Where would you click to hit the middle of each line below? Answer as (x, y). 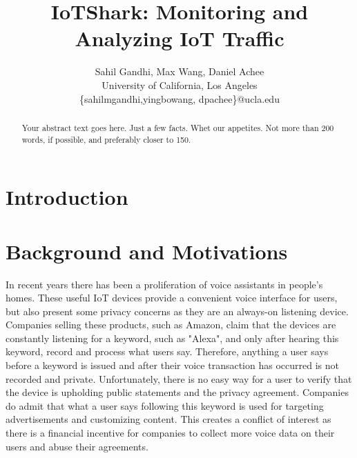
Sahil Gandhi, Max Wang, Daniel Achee (180, 71)
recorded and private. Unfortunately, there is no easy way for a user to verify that (179, 378)
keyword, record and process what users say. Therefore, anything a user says (167, 351)
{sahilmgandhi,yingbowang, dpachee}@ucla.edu (180, 98)
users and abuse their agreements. (77, 446)
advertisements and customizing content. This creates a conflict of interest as (168, 419)
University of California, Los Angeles (180, 84)
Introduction (67, 197)
